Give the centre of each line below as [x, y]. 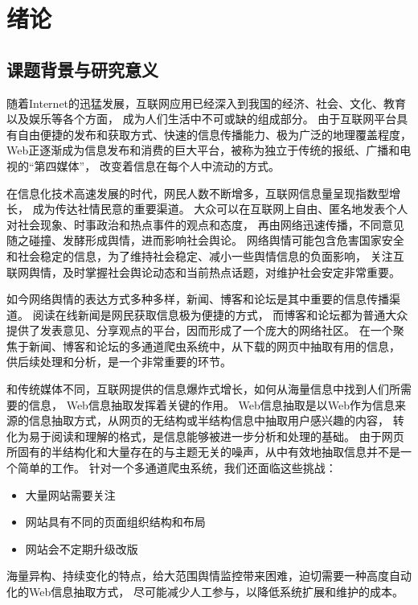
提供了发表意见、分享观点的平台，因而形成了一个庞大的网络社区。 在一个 [200, 330]
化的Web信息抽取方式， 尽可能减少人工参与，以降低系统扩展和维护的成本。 [205, 592]
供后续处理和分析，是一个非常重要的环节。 [119, 362]
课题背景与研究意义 [82, 69]
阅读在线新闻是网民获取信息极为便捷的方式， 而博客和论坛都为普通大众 [220, 314]
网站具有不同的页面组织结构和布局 [115, 522]
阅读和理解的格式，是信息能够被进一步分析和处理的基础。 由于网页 [227, 436]
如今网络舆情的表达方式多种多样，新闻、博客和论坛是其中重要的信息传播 [198, 299]
